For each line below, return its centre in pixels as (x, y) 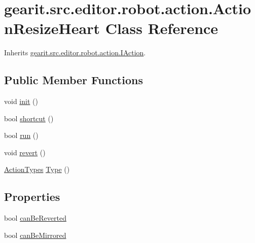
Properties (32, 197)
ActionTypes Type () (37, 169)
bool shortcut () (29, 118)
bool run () (21, 135)
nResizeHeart (52, 28)
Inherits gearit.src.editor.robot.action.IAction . (75, 53)
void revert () (25, 152)
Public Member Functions (74, 80)
